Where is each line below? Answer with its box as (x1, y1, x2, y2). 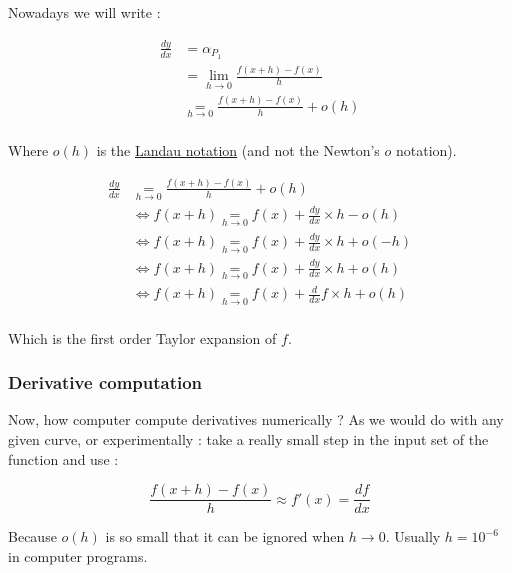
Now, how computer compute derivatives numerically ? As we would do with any (8, 409, 504, 430)
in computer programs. (8, 545, 148, 566)
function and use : (8, 448, 119, 469)
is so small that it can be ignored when (105, 526, 345, 547)
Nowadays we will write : (8, 2, 161, 22)
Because (8, 526, 57, 547)
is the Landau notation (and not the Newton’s (96, 139, 380, 160)
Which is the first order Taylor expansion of (8, 327, 277, 348)
